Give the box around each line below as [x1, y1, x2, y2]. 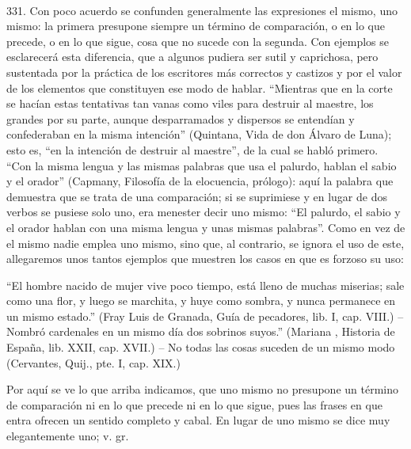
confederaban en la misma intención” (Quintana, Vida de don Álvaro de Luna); [6, 126, 392, 143]
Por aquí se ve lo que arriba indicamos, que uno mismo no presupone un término [6, 381, 398, 398]
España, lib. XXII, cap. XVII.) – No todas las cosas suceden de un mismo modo [6, 339, 395, 356]
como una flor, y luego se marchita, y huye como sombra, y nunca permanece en [6, 292, 396, 309]
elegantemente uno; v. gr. [6, 428, 129, 444]
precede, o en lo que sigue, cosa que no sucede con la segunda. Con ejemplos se [6, 32, 390, 49]
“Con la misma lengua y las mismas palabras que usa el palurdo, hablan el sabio [6, 157, 397, 173]
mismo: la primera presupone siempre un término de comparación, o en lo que [6, 17, 386, 34]
